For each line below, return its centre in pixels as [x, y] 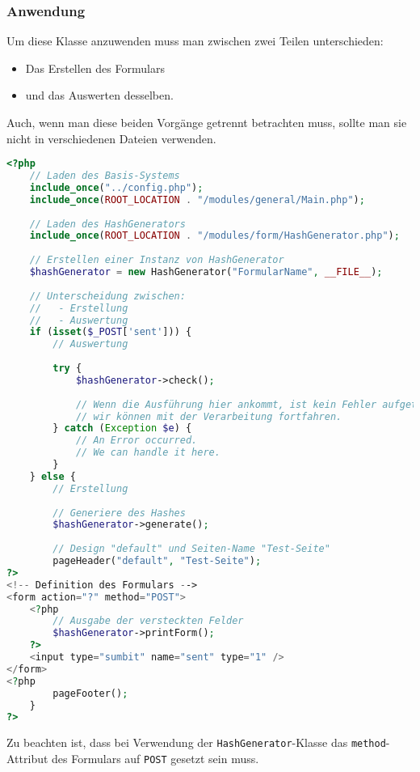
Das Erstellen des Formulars [95, 68]
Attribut [27, 758]
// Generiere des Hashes [119, 513]
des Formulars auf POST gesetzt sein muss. [155, 758]
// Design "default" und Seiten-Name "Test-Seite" [191, 549]
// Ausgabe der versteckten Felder [148, 621]
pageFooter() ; [90, 693]
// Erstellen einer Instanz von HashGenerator [157, 260]
